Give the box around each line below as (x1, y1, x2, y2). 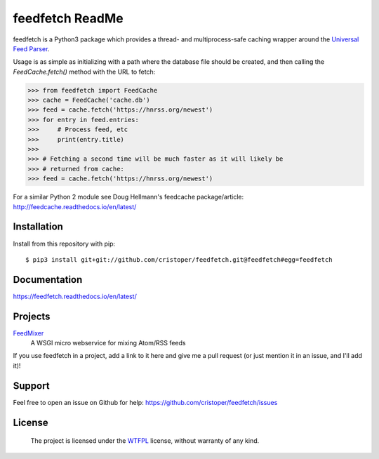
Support (13, 380, 50, 392)
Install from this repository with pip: (13, 239, 116, 248)
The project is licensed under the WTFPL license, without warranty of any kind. (30, 437, 260, 445)
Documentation (13, 274, 83, 286)
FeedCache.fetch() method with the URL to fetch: (13, 67, 156, 76)
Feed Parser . (13, 44, 50, 53)
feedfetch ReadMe (13, 11, 124, 26)
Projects (13, 310, 51, 322)
